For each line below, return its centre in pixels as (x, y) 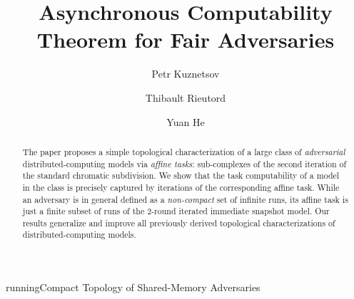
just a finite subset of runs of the (84, 211)
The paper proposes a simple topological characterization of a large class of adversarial (184, 151)
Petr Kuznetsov (186, 74)
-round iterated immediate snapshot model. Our (241, 211)
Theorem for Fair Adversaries (186, 40)
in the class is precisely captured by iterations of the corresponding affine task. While (181, 187)
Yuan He (186, 121)
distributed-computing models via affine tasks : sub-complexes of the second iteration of (184, 163)
